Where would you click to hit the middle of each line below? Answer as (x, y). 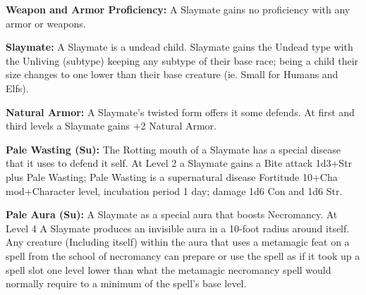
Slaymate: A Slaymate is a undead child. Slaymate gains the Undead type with (179, 47)
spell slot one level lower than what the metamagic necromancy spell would (169, 269)
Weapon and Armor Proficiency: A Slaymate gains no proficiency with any (178, 9)
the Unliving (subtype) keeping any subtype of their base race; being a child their (182, 60)
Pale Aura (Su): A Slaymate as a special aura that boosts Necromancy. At (172, 214)
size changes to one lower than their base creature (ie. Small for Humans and (172, 74)
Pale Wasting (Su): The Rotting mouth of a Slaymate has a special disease (173, 149)
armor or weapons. (46, 23)
